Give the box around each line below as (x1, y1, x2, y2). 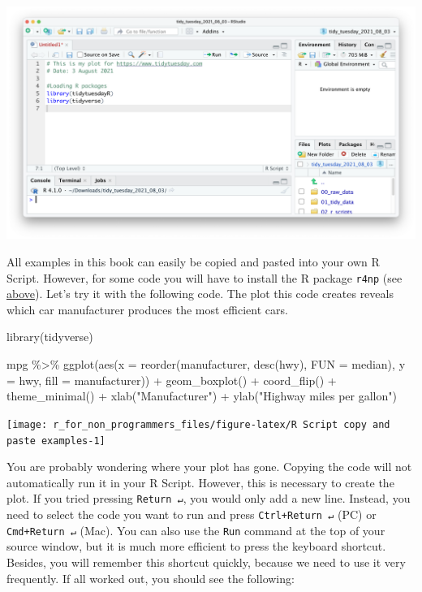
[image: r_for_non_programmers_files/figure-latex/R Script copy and (6, 418, 390, 430)
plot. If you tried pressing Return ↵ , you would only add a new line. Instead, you (6, 490, 411, 507)
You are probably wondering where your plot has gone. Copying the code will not (6, 458, 412, 475)
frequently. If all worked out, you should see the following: (6, 569, 295, 586)
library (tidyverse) (6, 328, 93, 345)
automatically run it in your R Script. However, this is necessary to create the (6, 473, 394, 490)
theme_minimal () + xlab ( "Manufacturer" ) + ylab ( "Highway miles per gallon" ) (6, 387, 397, 404)
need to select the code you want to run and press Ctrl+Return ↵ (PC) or (6, 506, 377, 523)
